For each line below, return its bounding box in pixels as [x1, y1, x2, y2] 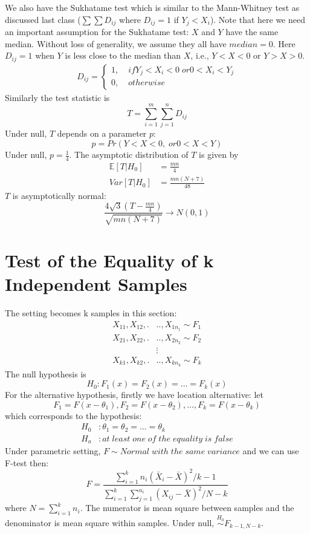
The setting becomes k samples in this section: [5, 307, 177, 319]
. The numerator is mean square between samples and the [80, 501, 294, 514]
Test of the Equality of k [5, 248, 214, 273]
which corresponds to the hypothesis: [5, 409, 142, 422]
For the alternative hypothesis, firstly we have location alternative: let [5, 388, 263, 401]
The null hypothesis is [5, 367, 86, 380]
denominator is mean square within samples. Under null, [5, 516, 215, 529]
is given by [199, 148, 239, 161]
